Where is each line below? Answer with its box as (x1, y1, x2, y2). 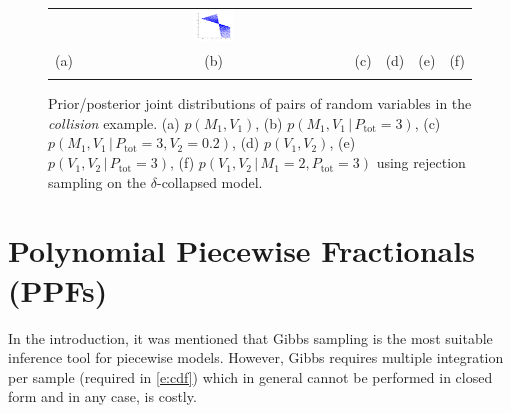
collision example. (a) (48, 112, 180, 133)
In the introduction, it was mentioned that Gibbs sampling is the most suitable (8, 327, 493, 348)
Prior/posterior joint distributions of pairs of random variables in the (48, 93, 472, 114)
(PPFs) (8, 269, 108, 310)
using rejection (376, 152, 466, 173)
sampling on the (48, 171, 147, 192)
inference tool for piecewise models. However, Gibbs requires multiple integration (8, 347, 504, 368)
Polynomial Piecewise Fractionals (8, 230, 475, 271)
